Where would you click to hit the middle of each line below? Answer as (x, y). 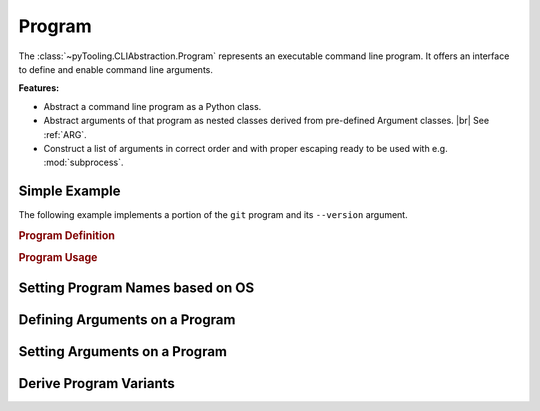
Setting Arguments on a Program (123, 351)
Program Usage (58, 258)
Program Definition (66, 235)
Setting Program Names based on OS (136, 287)
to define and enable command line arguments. (116, 69)
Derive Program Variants (96, 383)
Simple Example (69, 191)
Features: (39, 88)
